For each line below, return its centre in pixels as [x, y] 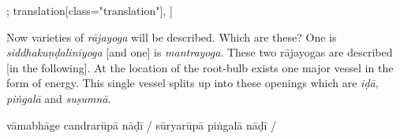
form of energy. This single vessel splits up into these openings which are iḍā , [193, 83]
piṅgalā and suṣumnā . [59, 98]
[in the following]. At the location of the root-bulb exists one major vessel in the [200, 67]
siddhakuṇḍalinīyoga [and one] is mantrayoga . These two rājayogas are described [200, 52]
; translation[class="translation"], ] [90, 10]
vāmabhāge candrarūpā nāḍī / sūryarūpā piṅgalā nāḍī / [142, 124]
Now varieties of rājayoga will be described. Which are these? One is [172, 37]
